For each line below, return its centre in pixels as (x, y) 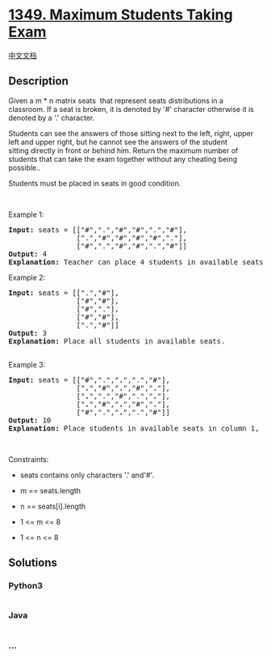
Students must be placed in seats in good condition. (95, 183)
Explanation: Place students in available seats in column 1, (134, 428)
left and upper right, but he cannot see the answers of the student (118, 142)
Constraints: (29, 459)
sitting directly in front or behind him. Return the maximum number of (123, 150)
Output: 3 (27, 333)
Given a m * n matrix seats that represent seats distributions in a (116, 100)
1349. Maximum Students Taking (121, 15)
